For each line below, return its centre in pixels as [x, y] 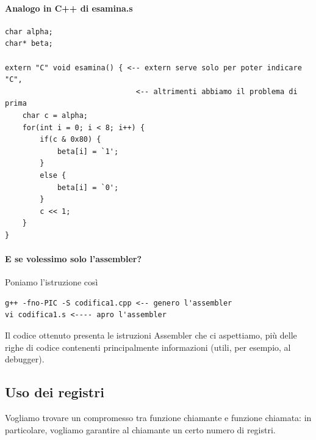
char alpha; [29, 31]
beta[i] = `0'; [88, 187]
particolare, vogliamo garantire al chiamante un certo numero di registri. [140, 429]
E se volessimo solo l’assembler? [74, 259]
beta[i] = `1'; [88, 151]
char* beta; [29, 44]
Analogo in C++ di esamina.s [69, 8]
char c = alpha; [55, 115]
